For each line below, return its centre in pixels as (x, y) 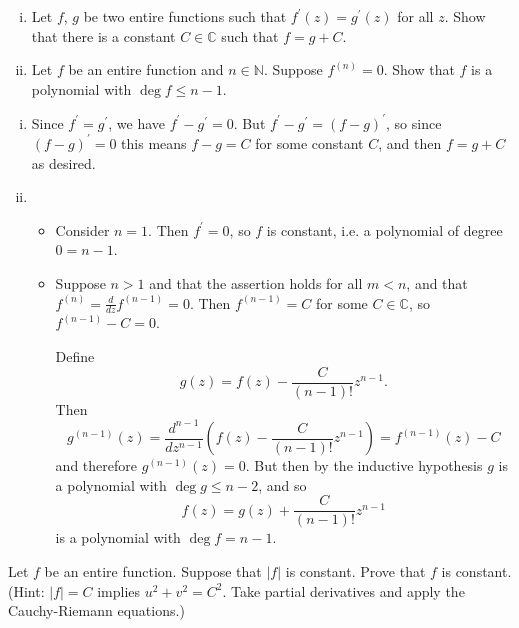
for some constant (309, 142)
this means (154, 142)
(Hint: (26, 590)
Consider (82, 229)
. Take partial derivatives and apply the (343, 590)
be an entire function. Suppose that (153, 571)
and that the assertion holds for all (256, 282)
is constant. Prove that (355, 571)
